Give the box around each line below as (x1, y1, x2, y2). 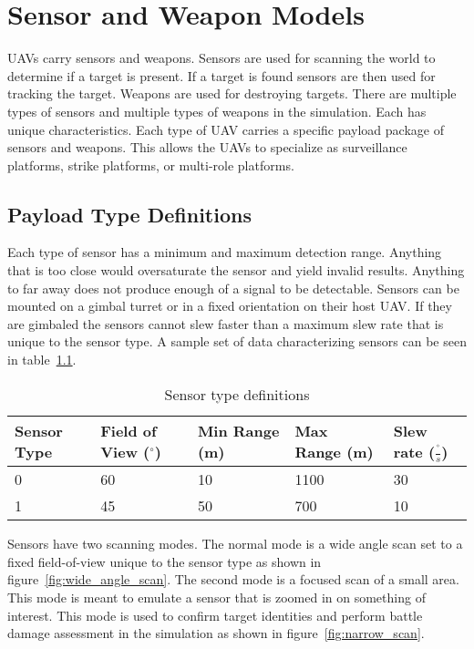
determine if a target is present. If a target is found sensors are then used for (7, 66, 436, 85)
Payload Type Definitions (7, 200, 252, 228)
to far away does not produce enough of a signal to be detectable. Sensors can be (7, 278, 459, 297)
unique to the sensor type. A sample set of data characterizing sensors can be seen (7, 332, 467, 351)
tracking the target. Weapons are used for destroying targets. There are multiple (7, 84, 457, 103)
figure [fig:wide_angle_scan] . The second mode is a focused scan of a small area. (7, 570, 459, 589)
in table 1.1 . (7, 350, 77, 369)
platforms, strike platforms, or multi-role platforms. (7, 155, 294, 174)
